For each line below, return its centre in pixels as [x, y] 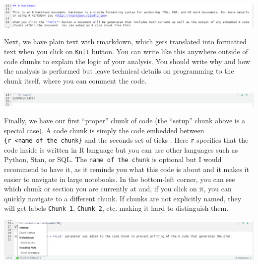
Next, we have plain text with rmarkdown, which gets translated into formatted [125, 42]
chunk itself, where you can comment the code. [75, 80]
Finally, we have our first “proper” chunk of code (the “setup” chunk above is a [125, 120]
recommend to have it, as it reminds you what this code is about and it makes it [127, 169]
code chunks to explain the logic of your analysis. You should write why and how [127, 61]
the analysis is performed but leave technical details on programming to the [119, 71]
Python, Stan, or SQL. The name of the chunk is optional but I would [113, 159]
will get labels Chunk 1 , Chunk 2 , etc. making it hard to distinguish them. [116, 208]
